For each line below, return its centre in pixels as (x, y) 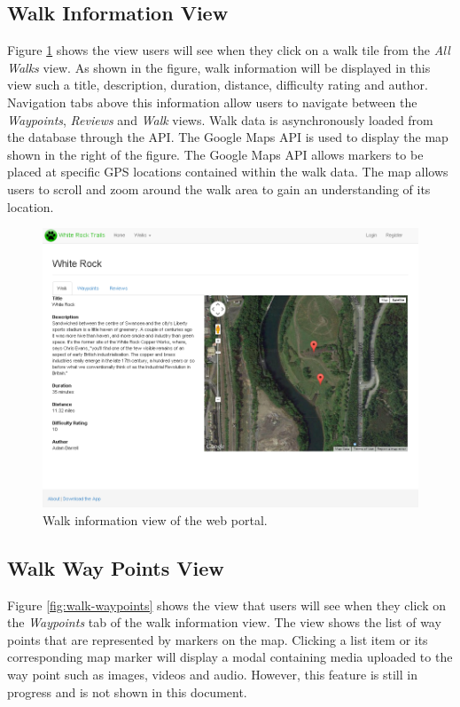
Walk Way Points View (116, 567)
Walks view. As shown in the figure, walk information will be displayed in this (219, 67)
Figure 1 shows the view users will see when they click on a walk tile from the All (229, 50)
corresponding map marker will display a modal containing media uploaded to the (230, 657)
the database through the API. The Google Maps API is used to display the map (228, 137)
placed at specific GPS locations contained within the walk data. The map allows (228, 172)
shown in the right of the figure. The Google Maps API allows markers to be (215, 154)
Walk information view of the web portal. (155, 519)
